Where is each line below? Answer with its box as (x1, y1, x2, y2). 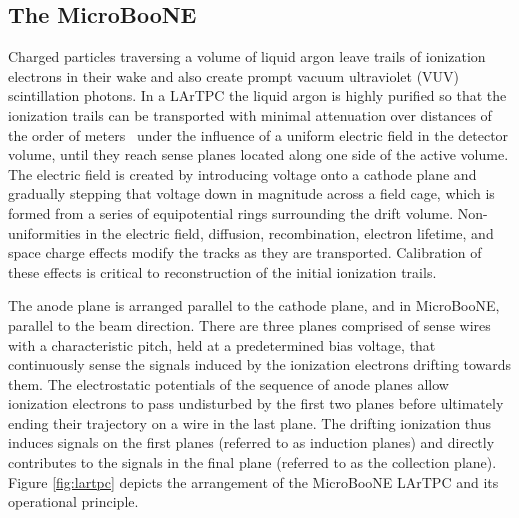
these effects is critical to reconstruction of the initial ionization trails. (8, 261, 437, 282)
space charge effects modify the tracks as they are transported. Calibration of (8, 242, 482, 263)
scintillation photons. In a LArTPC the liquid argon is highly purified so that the (8, 85, 507, 106)
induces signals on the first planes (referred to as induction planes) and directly (8, 432, 495, 453)
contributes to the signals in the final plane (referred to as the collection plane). (8, 452, 497, 473)
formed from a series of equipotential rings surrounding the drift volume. (8, 202, 454, 223)
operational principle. (8, 491, 139, 512)
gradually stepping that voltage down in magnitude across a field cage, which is (8, 183, 495, 204)
